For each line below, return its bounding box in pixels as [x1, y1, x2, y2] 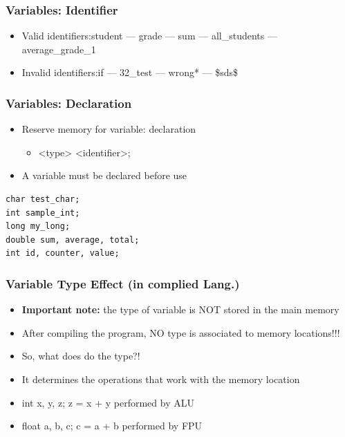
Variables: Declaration [6, 94, 132, 111]
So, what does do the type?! [21, 348, 140, 363]
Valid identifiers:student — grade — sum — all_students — [21, 28, 277, 43]
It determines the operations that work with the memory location [21, 371, 300, 386]
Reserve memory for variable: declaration [21, 122, 196, 136]
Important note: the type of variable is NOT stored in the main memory [21, 302, 339, 317]
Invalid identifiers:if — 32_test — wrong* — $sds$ [21, 65, 239, 80]
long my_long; [6, 221, 71, 232]
